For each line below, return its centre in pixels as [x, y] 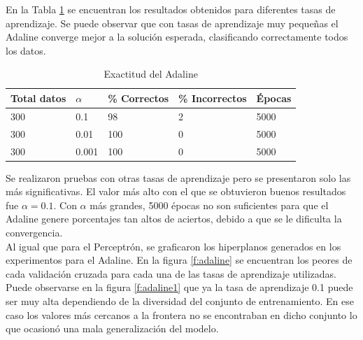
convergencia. [34, 232]
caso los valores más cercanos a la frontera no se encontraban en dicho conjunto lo [181, 314]
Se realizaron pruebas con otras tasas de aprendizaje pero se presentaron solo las [178, 177]
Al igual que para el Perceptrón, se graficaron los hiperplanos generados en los [173, 246]
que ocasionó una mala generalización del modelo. [112, 328]
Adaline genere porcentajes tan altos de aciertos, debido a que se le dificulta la [174, 219]
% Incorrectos [213, 98]
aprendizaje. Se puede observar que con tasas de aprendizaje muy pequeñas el [172, 23]
